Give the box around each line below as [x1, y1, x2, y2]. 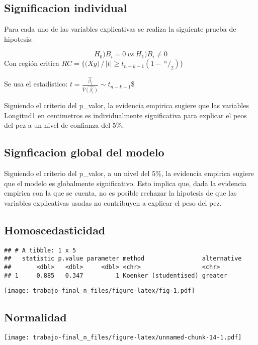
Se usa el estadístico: [4, 78, 68, 89]
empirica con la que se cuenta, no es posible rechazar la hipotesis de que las [4, 188, 237, 198]
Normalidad [4, 309, 67, 325]
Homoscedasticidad [4, 222, 106, 237]
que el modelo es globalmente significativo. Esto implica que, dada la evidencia [4, 178, 247, 188]
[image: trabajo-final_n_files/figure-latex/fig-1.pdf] [4, 287, 195, 295]
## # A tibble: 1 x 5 [4, 246, 76, 254]
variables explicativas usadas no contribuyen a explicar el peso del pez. [4, 197, 222, 208]
